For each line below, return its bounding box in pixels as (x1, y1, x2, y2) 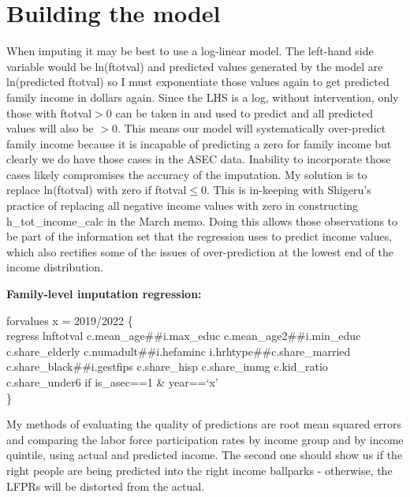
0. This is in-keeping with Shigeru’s (201, 181, 371, 198)
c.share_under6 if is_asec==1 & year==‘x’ (6, 374, 218, 390)
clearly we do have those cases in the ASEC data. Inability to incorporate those (6, 151, 391, 167)
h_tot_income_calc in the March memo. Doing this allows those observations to (6, 212, 398, 229)
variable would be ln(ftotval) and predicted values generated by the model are (6, 58, 383, 74)
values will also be (6, 120, 94, 136)
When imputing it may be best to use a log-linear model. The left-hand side (6, 43, 374, 59)
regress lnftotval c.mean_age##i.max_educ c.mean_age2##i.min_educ (6, 327, 361, 344)
